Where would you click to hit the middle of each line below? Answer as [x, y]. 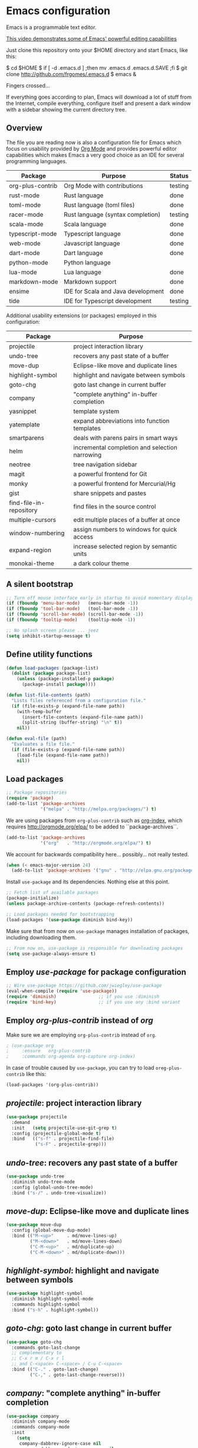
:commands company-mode [40, 1427]
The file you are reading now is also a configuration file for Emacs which [94, 142]
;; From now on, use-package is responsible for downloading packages [95, 948]
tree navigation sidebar [105, 464]
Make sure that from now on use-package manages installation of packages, [98, 931]
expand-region [30, 550]
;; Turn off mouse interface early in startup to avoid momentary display [100, 598]
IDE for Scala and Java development [114, 291]
